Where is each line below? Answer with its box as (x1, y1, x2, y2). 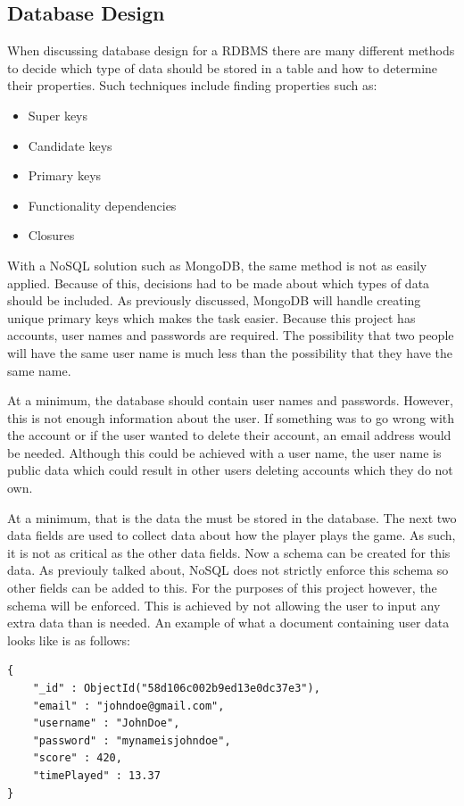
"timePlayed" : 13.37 (32, 769, 161, 782)
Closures (28, 226, 75, 245)
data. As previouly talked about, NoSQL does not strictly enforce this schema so (7, 561, 449, 579)
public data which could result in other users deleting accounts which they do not (7, 461, 453, 479)
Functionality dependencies (28, 195, 177, 214)
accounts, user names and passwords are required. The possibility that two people (7, 326, 454, 345)
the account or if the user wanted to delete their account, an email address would (7, 426, 452, 445)
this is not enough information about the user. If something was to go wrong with (7, 408, 455, 427)
